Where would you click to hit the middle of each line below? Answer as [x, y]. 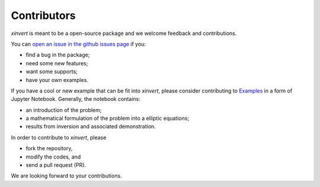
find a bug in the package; [58, 55]
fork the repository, [49, 148]
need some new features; [57, 63]
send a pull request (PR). [56, 165]
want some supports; [52, 72]
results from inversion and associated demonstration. [91, 126]
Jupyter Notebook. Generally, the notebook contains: [76, 99]
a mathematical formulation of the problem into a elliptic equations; [108, 118]
